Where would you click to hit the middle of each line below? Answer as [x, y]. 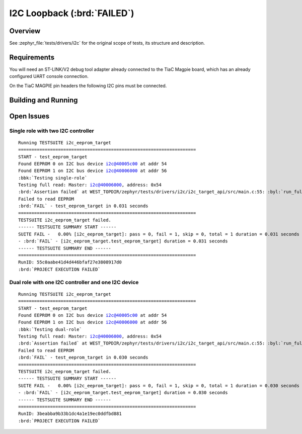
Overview [25, 31]
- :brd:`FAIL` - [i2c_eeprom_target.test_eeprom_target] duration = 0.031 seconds [123, 241]
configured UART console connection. [49, 76]
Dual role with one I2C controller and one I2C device [74, 282]
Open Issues [29, 116]
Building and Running [44, 100]
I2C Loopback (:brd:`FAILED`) [72, 13]
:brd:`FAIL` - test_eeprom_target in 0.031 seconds [83, 206]
